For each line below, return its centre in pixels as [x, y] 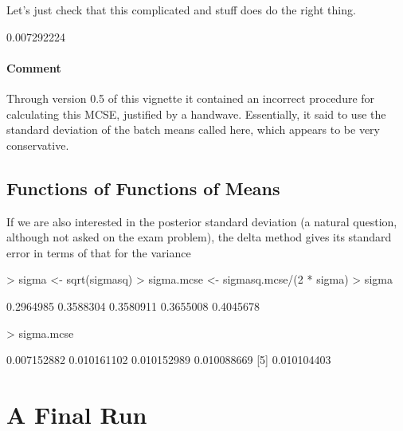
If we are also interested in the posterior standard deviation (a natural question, [202, 221]
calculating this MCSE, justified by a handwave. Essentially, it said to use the [196, 114]
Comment [34, 67]
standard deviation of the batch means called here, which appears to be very [193, 129]
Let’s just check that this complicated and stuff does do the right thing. [181, 10]
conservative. [38, 145]
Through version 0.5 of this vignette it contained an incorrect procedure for [191, 98]
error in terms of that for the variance [99, 252]
